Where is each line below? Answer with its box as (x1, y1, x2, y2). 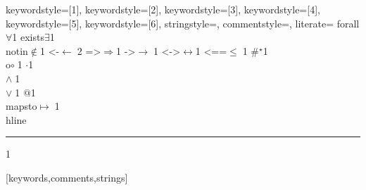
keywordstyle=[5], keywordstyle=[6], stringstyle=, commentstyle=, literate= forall (6, 15, 360, 30)
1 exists (12, 30, 44, 44)
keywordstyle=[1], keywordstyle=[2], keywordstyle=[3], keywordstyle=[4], (6, 2, 320, 16)
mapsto (6, 99, 37, 113)
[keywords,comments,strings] (6, 170, 128, 184)
